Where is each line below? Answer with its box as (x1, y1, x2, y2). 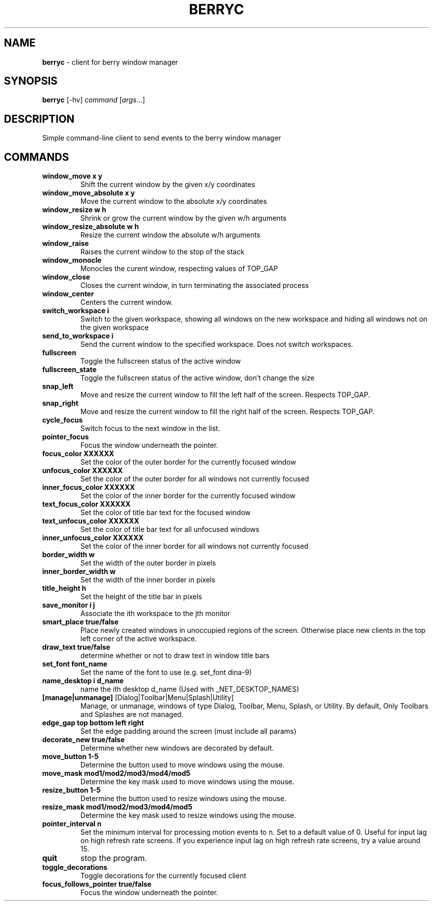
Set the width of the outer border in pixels (80, 559, 216, 568)
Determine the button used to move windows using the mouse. (80, 761, 285, 769)
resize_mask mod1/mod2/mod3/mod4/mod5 (42, 803, 192, 811)
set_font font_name (42, 660, 108, 668)
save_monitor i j (42, 601, 95, 610)
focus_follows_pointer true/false (42, 880, 152, 889)
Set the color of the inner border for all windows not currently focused (80, 542, 308, 551)
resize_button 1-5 (42, 786, 101, 795)
